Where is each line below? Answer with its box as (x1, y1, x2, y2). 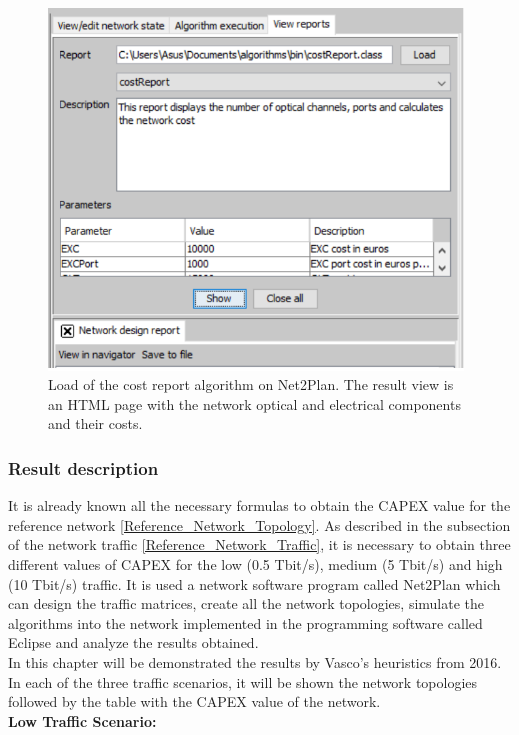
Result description (8, 455, 159, 480)
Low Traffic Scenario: (8, 710, 157, 731)
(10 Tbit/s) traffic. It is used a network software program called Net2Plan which (8, 573, 501, 594)
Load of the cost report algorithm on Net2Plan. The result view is (48, 374, 454, 395)
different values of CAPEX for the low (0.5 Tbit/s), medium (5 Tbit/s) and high (8, 553, 503, 574)
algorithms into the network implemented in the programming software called (8, 612, 483, 633)
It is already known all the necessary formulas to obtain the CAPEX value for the (8, 495, 511, 516)
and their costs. (48, 413, 143, 434)
